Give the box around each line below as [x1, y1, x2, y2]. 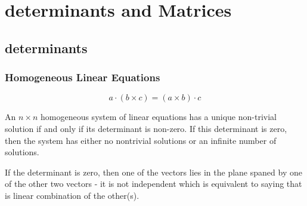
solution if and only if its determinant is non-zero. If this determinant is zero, [5, 122, 287, 134]
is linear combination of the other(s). [5, 189, 139, 201]
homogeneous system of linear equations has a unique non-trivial [40, 110, 277, 123]
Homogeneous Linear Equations [5, 70, 160, 85]
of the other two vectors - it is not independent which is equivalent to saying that [5, 177, 302, 190]
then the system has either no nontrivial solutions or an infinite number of [5, 134, 277, 146]
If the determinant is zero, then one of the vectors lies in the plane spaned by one [5, 165, 302, 178]
